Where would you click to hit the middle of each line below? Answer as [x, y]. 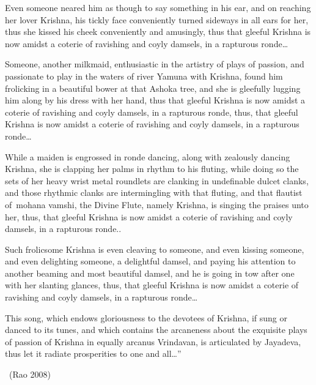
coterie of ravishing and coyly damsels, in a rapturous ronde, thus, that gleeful [152, 112]
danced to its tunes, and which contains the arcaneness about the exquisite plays [156, 330]
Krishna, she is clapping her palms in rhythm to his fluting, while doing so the [152, 169]
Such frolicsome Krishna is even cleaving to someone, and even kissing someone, [155, 249]
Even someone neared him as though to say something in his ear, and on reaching [158, 7]
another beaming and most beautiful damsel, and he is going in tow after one [150, 273]
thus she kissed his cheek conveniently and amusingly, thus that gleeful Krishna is [158, 32]
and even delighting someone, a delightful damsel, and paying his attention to [150, 261]
